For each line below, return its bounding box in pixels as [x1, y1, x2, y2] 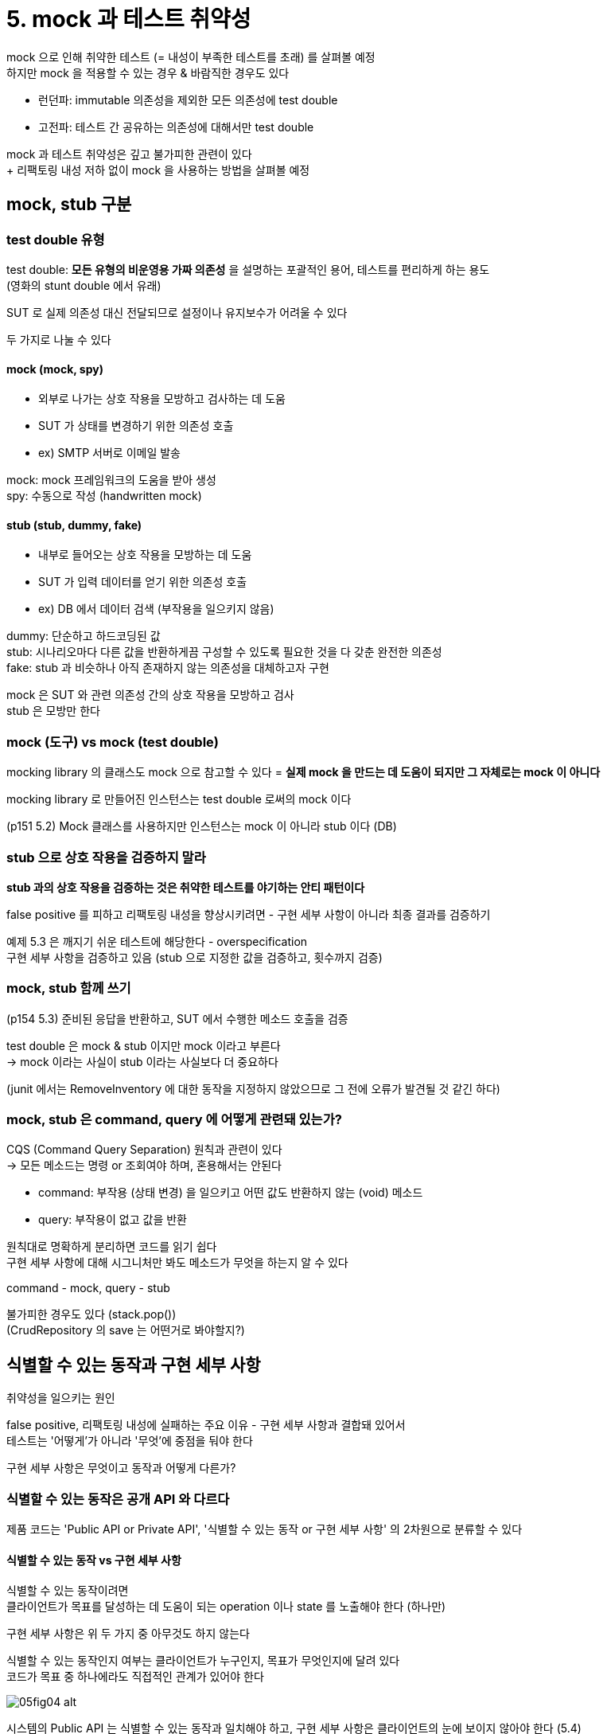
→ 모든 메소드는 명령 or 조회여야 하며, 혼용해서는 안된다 [6, 1158, 282, 1173]
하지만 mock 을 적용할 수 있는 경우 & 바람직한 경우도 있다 [6, 65, 290, 80]
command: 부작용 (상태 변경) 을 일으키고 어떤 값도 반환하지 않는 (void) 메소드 [38, 1185, 423, 1200]
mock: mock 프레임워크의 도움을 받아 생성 [6, 473, 216, 487]
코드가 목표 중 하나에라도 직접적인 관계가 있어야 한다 [6, 1670, 264, 1684]
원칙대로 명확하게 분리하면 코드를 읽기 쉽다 [6, 1240, 217, 1254]
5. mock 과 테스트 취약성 [6, 6, 251, 33]
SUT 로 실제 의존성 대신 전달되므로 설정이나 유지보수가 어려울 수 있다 [6, 305, 348, 319]
